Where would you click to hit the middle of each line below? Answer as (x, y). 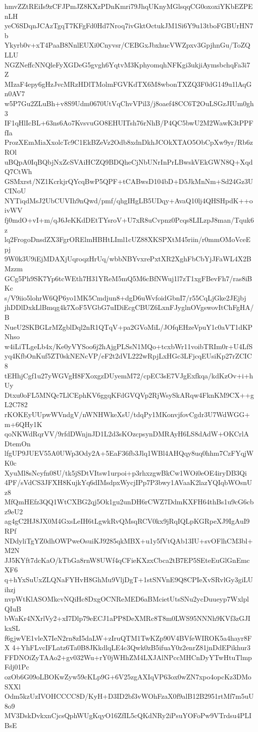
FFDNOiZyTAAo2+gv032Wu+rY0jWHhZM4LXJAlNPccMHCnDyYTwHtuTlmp (128, 657)
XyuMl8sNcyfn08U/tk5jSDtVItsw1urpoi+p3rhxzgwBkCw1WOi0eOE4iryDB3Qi (126, 472)
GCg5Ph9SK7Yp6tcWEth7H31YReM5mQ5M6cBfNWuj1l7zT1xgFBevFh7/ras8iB (128, 278)
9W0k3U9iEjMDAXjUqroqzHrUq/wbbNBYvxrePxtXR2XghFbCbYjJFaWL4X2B (128, 259)
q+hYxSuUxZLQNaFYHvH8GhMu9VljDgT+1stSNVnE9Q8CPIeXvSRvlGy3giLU (129, 579)
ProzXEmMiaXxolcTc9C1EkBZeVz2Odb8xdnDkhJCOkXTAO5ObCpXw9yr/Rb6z (129, 142)
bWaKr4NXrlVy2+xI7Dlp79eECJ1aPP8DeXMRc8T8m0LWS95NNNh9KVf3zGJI (128, 618)
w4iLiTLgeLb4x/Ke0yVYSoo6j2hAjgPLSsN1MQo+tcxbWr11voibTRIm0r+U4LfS (129, 346)
